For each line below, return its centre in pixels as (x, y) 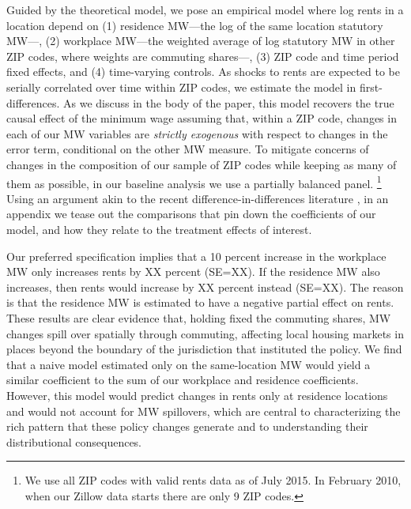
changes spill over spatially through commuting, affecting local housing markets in (205, 333)
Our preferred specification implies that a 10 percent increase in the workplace (196, 256)
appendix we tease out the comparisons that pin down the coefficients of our (191, 214)
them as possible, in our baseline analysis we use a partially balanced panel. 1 (194, 182)
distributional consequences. (74, 441)
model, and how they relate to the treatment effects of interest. (159, 229)
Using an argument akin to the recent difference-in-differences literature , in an (198, 198)
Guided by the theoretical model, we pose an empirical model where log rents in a (205, 9)
